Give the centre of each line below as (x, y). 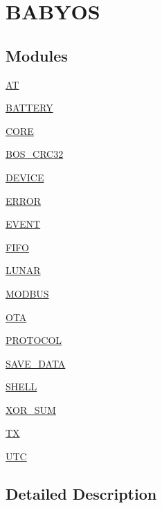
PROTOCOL (34, 340)
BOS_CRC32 (35, 154)
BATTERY (29, 108)
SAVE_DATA (36, 363)
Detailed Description (81, 494)
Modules (37, 55)
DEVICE (25, 177)
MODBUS (27, 293)
